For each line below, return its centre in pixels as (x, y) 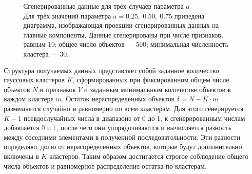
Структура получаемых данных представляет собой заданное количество (112, 70)
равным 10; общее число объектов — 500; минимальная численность (126, 44)
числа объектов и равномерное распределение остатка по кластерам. (105, 165)
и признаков (58, 89)
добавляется (22, 127)
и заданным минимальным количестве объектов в (157, 89)
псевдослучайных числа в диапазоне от (82, 118)
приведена (189, 15)
